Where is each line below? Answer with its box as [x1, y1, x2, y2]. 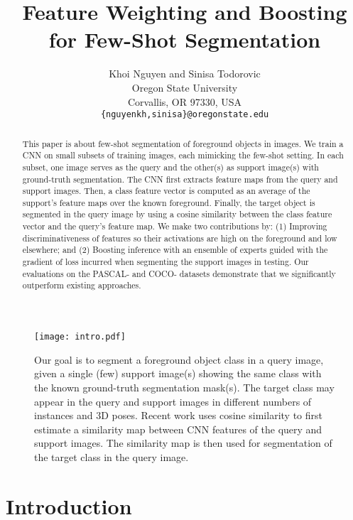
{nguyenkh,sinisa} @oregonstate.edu [100, 109, 269, 120]
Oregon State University [131, 80, 238, 94]
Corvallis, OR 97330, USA [127, 94, 242, 109]
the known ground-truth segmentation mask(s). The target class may [34, 379, 335, 394]
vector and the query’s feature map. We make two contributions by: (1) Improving [22, 220, 327, 232]
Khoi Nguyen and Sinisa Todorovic [109, 66, 261, 81]
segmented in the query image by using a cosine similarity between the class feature [22, 208, 332, 220]
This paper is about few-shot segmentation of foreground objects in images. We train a [22, 137, 344, 149]
